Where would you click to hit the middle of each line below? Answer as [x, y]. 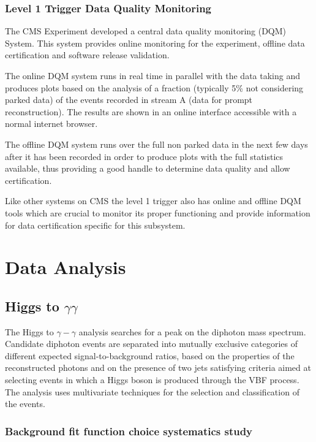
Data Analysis [66, 267]
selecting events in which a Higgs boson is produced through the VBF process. [152, 380]
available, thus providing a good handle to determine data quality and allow [148, 168]
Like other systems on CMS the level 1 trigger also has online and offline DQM [153, 201]
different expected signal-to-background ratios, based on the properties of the [150, 355]
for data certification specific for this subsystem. [95, 225]
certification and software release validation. [87, 55]
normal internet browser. [51, 124]
